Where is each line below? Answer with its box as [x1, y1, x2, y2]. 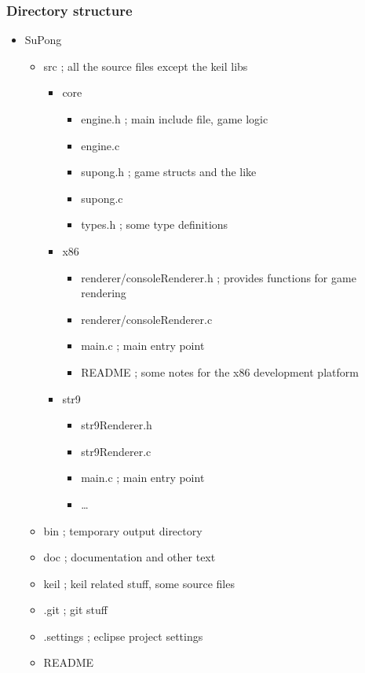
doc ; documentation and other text [43, 549, 216, 565]
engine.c [81, 137, 120, 153]
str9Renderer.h [81, 417, 152, 433]
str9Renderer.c [81, 443, 151, 459]
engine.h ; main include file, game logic [81, 111, 268, 127]
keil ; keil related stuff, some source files [43, 575, 235, 591]
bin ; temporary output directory [43, 522, 203, 539]
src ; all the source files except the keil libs [43, 57, 248, 74]
